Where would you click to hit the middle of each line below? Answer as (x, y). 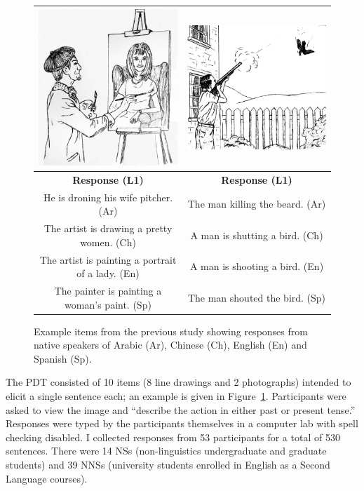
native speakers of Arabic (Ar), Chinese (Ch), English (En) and (170, 345)
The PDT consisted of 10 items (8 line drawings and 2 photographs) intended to (178, 382)
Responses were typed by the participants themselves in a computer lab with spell (182, 423)
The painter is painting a (108, 290)
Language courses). (47, 478)
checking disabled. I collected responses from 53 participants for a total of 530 (173, 437)
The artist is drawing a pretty (108, 228)
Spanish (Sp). (63, 358)
